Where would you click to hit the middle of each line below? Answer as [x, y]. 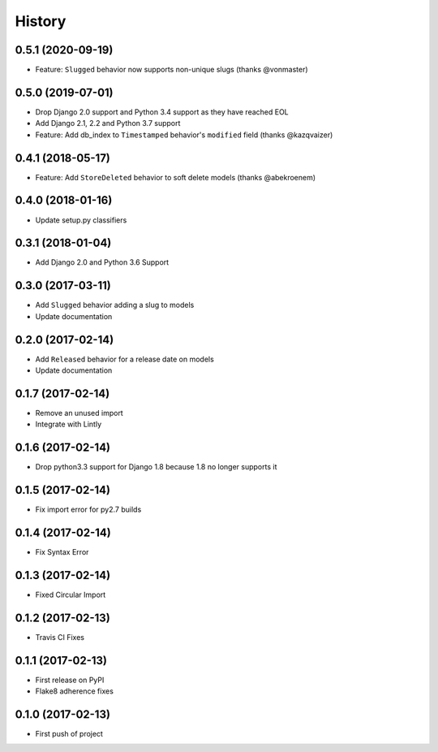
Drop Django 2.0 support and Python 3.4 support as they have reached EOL [162, 112]
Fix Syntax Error [62, 552]
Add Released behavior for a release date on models [125, 359]
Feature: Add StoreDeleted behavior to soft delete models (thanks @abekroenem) [176, 177]
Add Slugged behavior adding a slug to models [115, 305]
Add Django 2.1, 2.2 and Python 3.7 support [108, 123]
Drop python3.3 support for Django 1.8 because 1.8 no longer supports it [156, 467]
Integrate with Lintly [69, 424]
